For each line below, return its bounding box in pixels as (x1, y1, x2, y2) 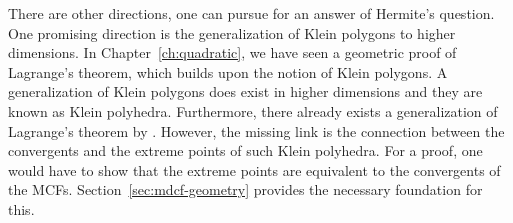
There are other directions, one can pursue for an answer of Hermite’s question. (8, 3, 495, 23)
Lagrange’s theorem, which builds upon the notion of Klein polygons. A (8, 61, 448, 82)
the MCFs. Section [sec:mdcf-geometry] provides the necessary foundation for (8, 179, 483, 200)
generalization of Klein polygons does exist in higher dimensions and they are (8, 81, 483, 102)
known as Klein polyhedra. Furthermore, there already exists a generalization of (8, 100, 498, 121)
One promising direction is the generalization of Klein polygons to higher (8, 22, 456, 43)
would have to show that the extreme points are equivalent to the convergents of (8, 159, 501, 180)
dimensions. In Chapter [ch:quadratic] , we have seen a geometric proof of (8, 42, 457, 63)
